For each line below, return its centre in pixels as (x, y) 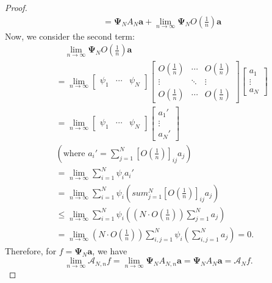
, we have (110, 250)
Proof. (16, 7)
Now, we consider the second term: (70, 36)
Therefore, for (31, 250)
